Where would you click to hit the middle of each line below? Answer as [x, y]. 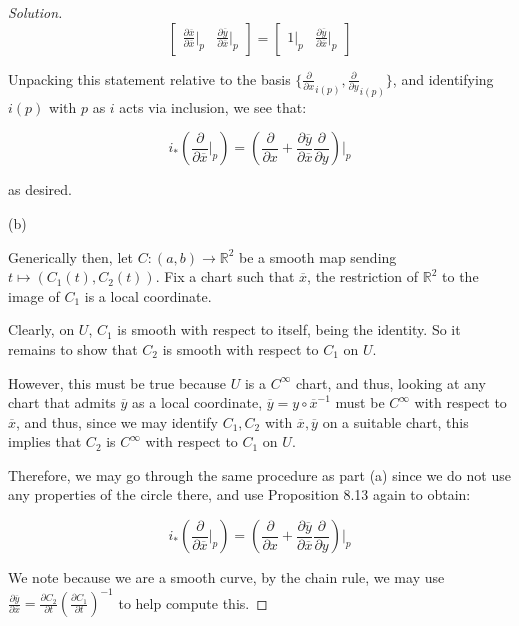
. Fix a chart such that [225, 276]
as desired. [40, 189]
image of [34, 295]
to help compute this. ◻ [193, 602]
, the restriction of [363, 276]
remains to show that [73, 348]
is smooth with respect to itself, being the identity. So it [289, 329]
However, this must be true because [117, 382]
